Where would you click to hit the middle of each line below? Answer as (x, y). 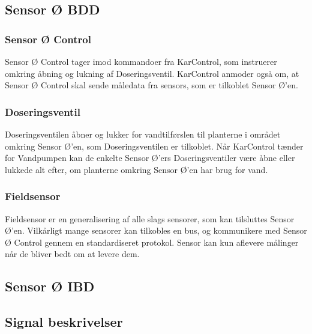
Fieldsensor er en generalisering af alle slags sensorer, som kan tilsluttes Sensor (150, 218)
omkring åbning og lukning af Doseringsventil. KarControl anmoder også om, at (152, 73)
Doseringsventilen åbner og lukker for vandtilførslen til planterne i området (143, 134)
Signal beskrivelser (64, 322)
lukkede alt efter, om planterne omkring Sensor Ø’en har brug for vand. (136, 169)
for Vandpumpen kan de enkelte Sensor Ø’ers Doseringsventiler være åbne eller (150, 158)
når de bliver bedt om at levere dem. (72, 254)
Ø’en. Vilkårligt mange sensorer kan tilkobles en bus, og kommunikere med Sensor (156, 230)
